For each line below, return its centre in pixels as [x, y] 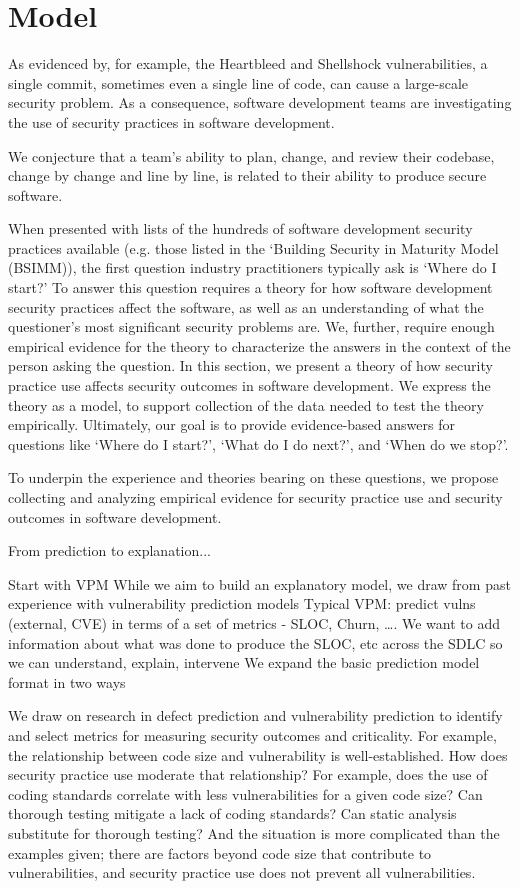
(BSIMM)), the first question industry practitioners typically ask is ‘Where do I [252, 267]
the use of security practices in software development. [171, 121]
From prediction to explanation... [109, 550]
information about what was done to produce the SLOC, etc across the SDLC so [255, 642]
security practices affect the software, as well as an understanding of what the [246, 306]
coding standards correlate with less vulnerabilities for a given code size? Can [245, 793]
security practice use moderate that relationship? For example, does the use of [248, 774]
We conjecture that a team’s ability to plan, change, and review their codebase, [251, 155]
